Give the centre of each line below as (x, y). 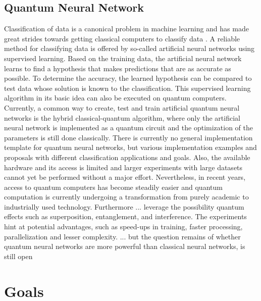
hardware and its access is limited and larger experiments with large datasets (123, 167)
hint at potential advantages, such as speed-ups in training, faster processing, (123, 227)
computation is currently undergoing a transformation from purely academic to (126, 197)
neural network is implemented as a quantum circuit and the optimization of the (128, 128)
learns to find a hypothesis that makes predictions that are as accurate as (118, 68)
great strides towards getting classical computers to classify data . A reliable (122, 38)
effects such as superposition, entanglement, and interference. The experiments (125, 216)
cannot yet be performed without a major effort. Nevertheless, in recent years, (125, 177)
